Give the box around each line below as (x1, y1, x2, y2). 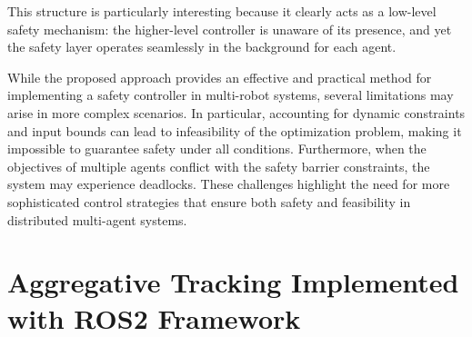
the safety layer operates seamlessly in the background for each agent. (7, 37, 397, 56)
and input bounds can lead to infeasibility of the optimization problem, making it (7, 121, 462, 140)
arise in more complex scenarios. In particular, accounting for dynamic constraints (7, 103, 466, 122)
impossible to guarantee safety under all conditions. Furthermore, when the (7, 139, 427, 158)
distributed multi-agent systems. (7, 210, 187, 229)
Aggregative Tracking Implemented (7, 263, 459, 301)
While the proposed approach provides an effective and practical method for (7, 67, 432, 86)
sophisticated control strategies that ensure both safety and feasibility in (7, 192, 411, 211)
